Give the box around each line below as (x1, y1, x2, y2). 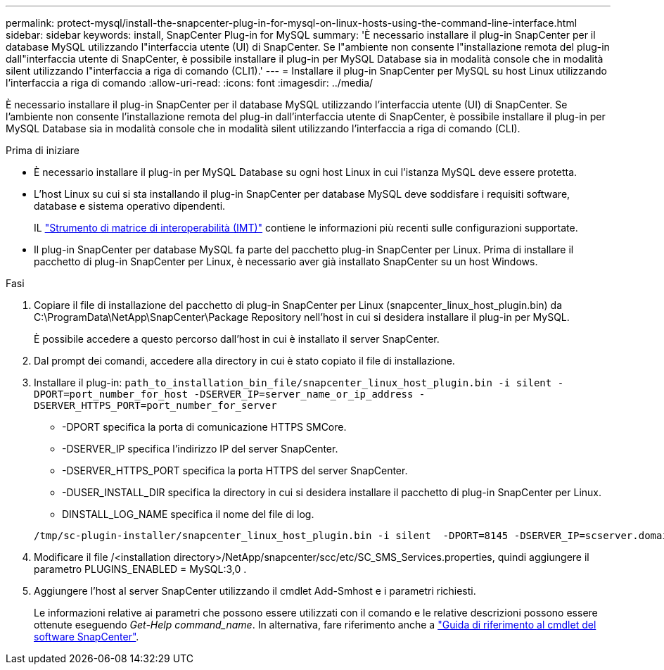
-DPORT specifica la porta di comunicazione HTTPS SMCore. (62, 421, 347, 433)
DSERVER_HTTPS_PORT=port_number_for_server (34, 400, 277, 411)
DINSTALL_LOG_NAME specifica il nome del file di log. (62, 508, 314, 520)
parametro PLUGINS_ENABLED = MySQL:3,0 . (34, 563, 247, 575)
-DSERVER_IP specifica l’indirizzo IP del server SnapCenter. (62, 443, 338, 455)
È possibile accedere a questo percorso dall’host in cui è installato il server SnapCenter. (34, 333, 440, 345)
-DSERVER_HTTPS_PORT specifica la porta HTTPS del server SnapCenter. (62, 464, 408, 476)
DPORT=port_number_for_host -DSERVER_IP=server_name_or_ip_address (34, 388, 414, 400)
